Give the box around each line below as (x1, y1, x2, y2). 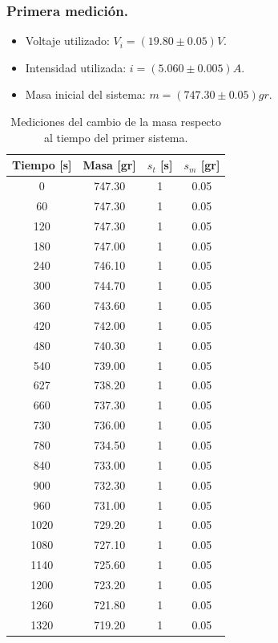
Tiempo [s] (12, 157, 72, 173)
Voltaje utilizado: (25, 32, 110, 49)
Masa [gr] (83, 157, 136, 173)
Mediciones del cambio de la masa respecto (10, 113, 222, 129)
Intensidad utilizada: (25, 59, 127, 75)
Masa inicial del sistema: (25, 86, 146, 103)
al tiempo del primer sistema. (43, 128, 188, 145)
